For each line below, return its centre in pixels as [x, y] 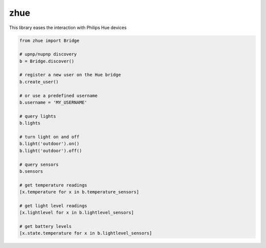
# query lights [38, 116]
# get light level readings [53, 206]
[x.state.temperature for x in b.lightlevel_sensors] [86, 233]
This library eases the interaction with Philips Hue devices [68, 28]
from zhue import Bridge [50, 40]
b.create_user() [39, 82]
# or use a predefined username [59, 95]
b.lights [30, 123]
